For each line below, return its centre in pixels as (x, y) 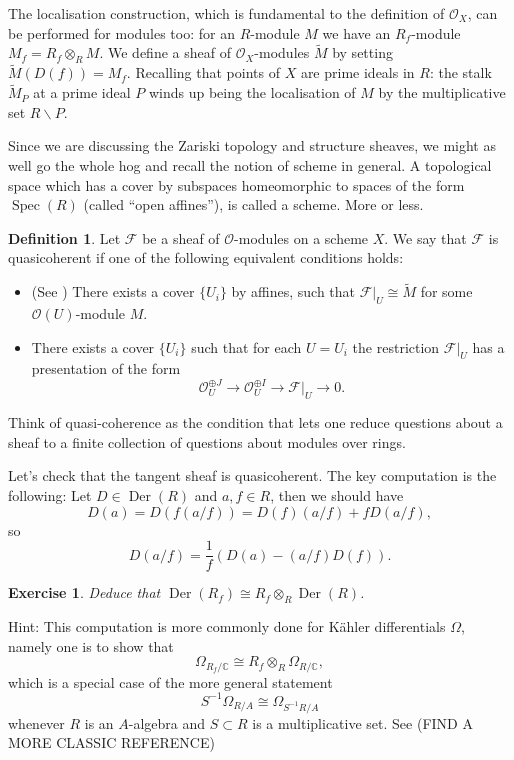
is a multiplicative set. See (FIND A (362, 722)
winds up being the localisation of (252, 92)
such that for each (246, 346)
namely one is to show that (91, 645)
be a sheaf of (181, 237)
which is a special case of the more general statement (170, 681)
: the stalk (460, 72)
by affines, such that (293, 291)
